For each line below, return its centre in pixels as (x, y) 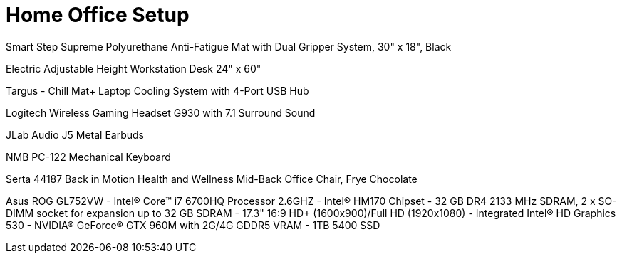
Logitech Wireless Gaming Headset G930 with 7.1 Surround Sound (161, 112)
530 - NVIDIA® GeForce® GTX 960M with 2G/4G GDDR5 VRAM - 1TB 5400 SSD (193, 225)
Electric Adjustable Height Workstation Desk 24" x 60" (134, 68)
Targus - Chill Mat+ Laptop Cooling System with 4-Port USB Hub (157, 90)
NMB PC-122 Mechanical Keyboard (88, 157)
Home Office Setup (98, 15)
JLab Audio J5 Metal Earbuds (75, 134)
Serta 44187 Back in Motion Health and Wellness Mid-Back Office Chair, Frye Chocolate (212, 179)
